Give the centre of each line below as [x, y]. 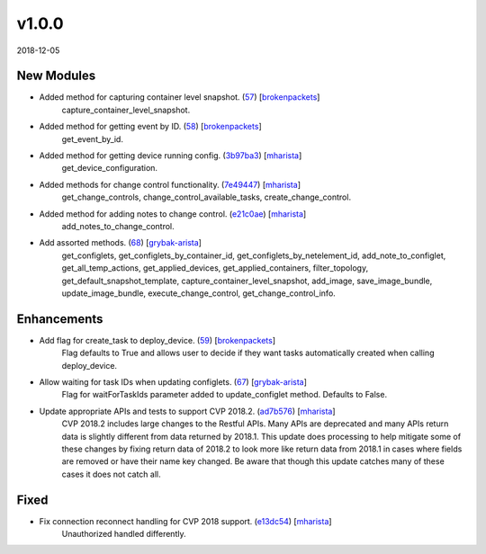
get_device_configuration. [109, 168]
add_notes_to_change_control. [118, 226]
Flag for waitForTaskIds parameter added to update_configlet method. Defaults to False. [224, 395]
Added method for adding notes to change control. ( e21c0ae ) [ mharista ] [173, 214]
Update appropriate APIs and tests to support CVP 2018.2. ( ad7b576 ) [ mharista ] [188, 411]
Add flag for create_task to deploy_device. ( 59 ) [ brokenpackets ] [157, 340]
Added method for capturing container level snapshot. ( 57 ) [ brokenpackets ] [180, 97]
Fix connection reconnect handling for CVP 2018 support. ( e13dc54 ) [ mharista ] [185, 521]
